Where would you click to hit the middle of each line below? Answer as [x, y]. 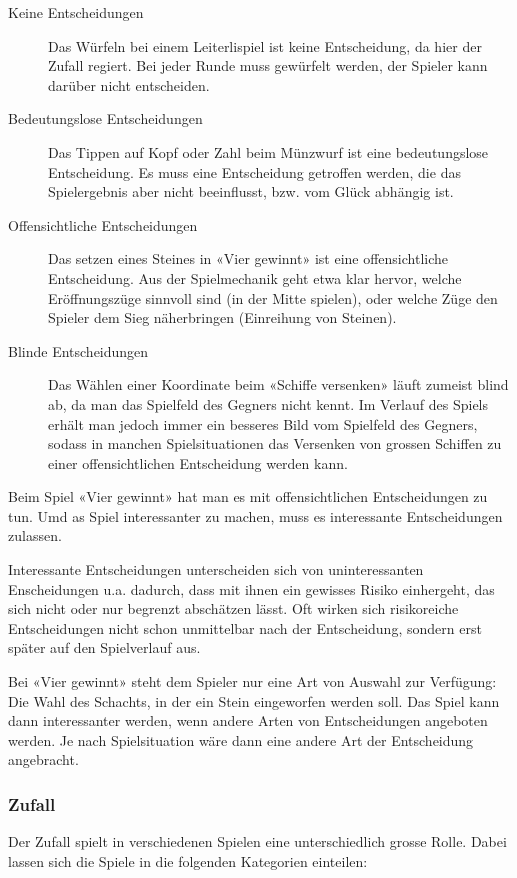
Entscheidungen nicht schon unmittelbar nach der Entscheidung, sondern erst [245, 627]
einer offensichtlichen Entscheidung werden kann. [198, 462]
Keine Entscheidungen [76, 12]
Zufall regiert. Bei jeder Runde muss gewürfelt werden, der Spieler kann [268, 65]
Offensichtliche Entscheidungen [103, 224]
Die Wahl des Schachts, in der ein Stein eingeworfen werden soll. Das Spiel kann [254, 700]
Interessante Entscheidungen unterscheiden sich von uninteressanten [216, 569]
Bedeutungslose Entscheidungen [105, 118]
